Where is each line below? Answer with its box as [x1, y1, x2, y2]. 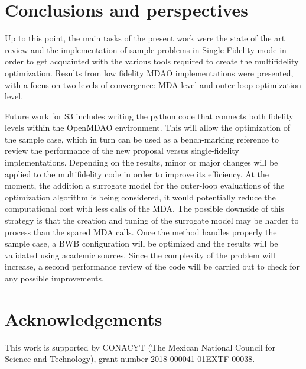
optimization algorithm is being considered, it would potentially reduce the [5, 190, 276, 203]
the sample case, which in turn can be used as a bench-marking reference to [5, 132, 279, 145]
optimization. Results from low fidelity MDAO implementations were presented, [5, 66, 294, 79]
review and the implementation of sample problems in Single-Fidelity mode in [5, 43, 287, 56]
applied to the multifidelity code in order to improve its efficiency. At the [5, 167, 269, 180]
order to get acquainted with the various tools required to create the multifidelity [5, 55, 299, 67]
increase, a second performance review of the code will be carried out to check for [5, 260, 300, 273]
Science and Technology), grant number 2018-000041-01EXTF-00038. [5, 352, 255, 365]
